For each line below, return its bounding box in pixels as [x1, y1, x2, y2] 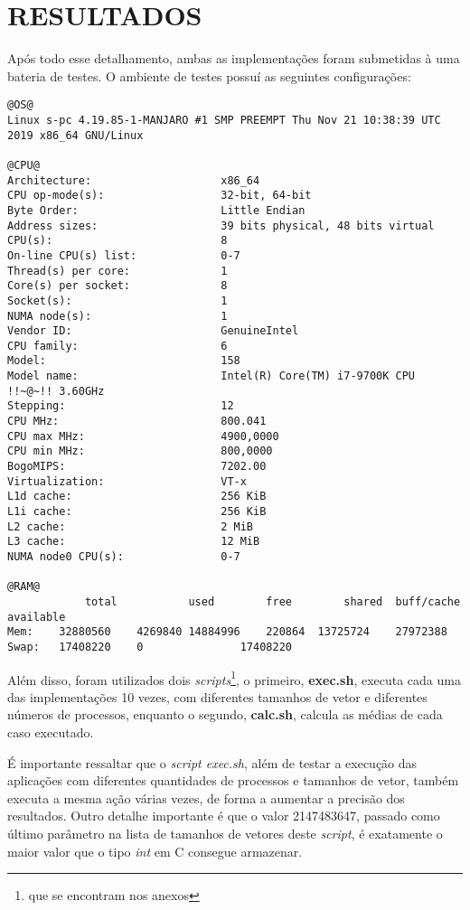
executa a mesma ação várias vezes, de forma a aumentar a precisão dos [7, 788, 405, 807]
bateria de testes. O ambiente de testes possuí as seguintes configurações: [7, 66, 411, 85]
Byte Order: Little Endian [7, 203, 305, 217]
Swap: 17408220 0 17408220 [7, 640, 292, 653]
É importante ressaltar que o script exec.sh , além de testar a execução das [7, 753, 418, 772]
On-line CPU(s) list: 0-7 [7, 249, 240, 262]
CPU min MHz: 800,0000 [7, 445, 273, 458]
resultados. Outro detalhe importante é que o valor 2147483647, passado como [7, 806, 440, 825]
